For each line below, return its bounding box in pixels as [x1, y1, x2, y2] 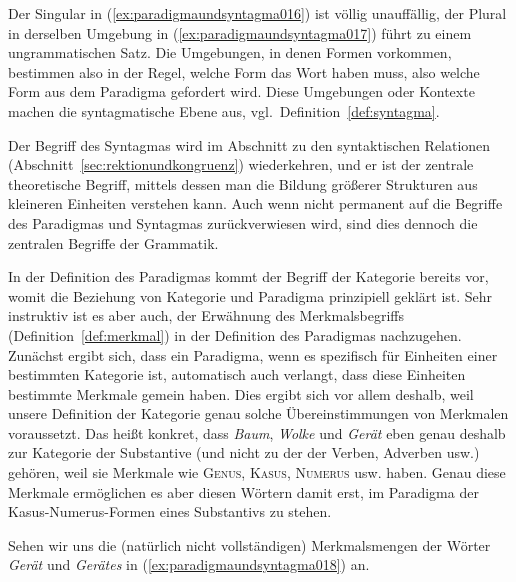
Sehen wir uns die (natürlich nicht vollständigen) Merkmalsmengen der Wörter [8, 534, 491, 555]
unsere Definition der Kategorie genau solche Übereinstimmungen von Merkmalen [8, 403, 509, 424]
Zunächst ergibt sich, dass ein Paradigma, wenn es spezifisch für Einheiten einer [8, 344, 498, 365]
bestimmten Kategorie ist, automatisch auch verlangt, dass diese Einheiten [8, 364, 466, 385]
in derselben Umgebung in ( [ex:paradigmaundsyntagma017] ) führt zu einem [8, 22, 472, 43]
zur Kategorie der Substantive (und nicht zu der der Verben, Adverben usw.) [8, 442, 480, 463]
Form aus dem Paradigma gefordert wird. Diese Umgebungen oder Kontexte [8, 81, 475, 102]
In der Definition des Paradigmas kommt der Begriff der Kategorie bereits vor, [8, 266, 489, 287]
